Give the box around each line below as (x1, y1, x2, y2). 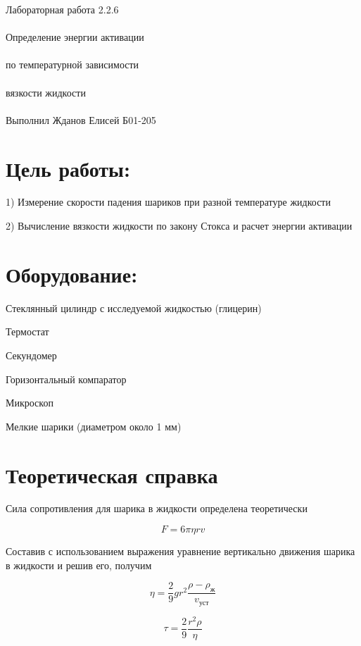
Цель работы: (6, 154, 130, 182)
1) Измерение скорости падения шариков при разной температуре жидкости (6, 194, 331, 209)
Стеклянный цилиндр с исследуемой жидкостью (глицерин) (6, 300, 262, 315)
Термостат (6, 324, 49, 339)
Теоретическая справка (6, 460, 218, 489)
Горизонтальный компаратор (6, 371, 127, 386)
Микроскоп (6, 395, 53, 410)
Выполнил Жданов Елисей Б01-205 (6, 112, 156, 127)
